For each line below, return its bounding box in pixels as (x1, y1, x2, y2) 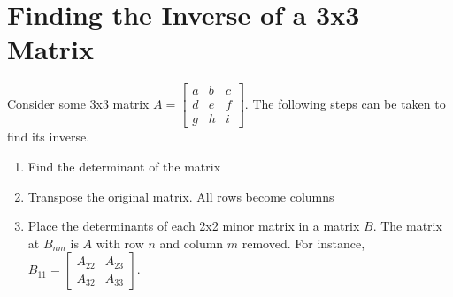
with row (96, 233, 144, 252)
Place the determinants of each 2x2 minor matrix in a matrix (27, 217, 360, 235)
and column (159, 233, 224, 252)
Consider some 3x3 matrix (7, 95, 150, 113)
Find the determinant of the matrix (27, 157, 221, 175)
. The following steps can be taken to (244, 95, 446, 113)
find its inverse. (7, 127, 90, 146)
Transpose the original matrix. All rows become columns (27, 187, 334, 205)
